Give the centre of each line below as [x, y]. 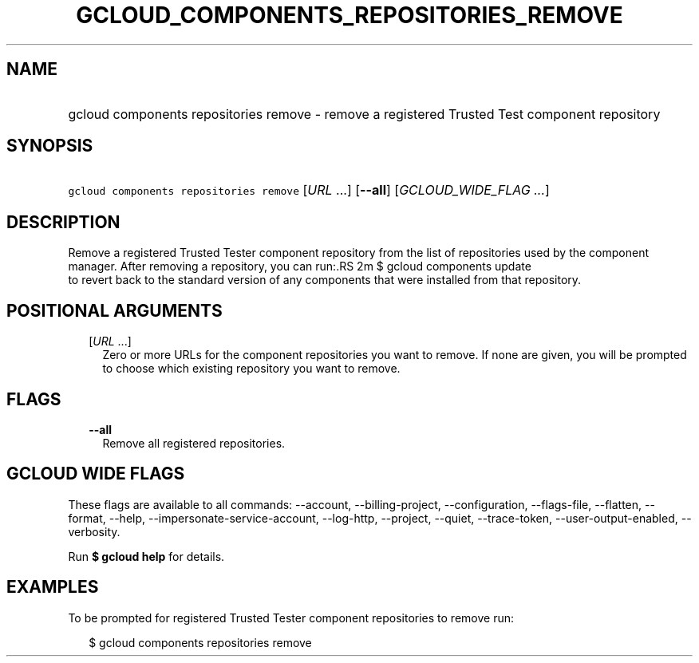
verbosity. [94, 531]
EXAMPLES [53, 587]
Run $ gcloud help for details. [146, 556]
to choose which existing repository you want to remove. [251, 369]
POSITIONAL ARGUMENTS [115, 310]
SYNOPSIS [50, 146]
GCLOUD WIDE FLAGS [96, 474]
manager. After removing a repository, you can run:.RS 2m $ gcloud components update [300, 266]
